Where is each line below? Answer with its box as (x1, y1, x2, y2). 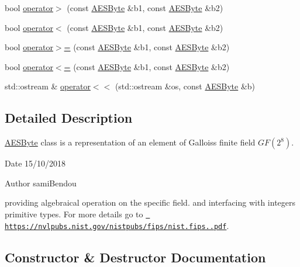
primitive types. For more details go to (5, 207, 143, 220)
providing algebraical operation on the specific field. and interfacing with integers (5, 196, 296, 209)
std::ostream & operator (5, 80, 91, 92)
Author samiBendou (5, 176, 77, 189)
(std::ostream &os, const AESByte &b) (115, 80, 256, 92)
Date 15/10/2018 (5, 157, 66, 169)
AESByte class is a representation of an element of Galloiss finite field (5, 136, 256, 148)
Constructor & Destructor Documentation (5, 248, 266, 266)
